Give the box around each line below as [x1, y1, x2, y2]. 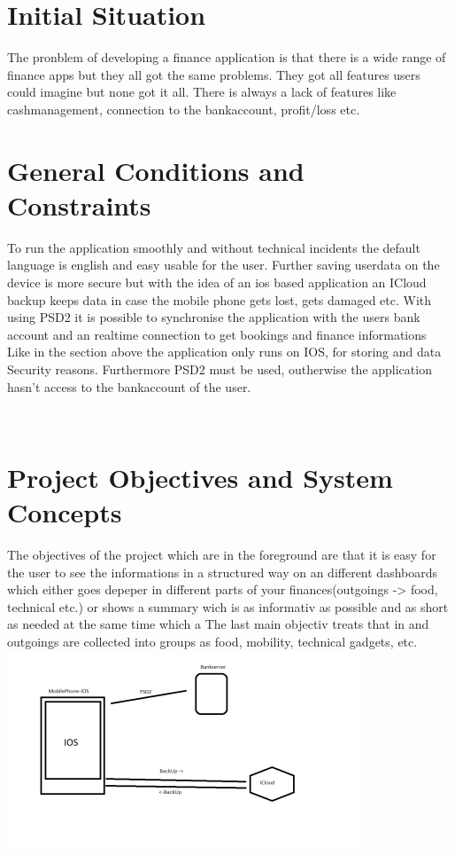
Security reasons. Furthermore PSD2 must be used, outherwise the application [7, 359, 432, 378]
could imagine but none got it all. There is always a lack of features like [7, 82, 397, 101]
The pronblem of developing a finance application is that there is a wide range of [7, 48, 446, 67]
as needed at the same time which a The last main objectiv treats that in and [7, 615, 429, 633]
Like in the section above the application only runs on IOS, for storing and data [7, 342, 442, 361]
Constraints [7, 186, 151, 223]
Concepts [7, 494, 122, 530]
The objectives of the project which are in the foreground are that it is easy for [7, 545, 436, 564]
